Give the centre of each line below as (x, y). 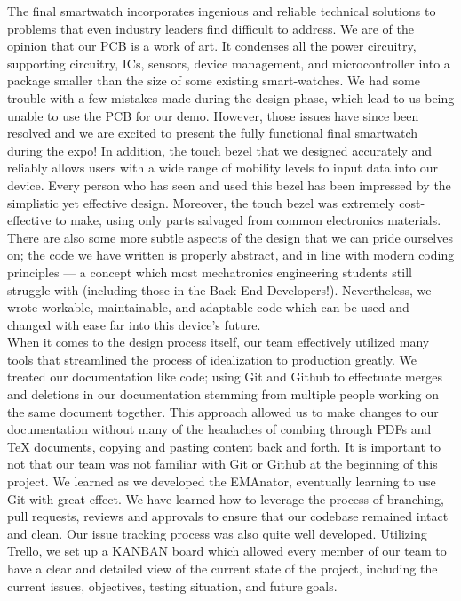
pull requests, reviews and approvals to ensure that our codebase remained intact (228, 516)
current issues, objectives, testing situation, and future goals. (172, 585)
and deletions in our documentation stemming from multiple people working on (223, 394)
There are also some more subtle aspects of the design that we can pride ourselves (230, 237)
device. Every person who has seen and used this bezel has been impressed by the (229, 184)
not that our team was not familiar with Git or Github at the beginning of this (223, 464)
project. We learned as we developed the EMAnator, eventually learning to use (222, 481)
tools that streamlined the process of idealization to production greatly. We (212, 359)
